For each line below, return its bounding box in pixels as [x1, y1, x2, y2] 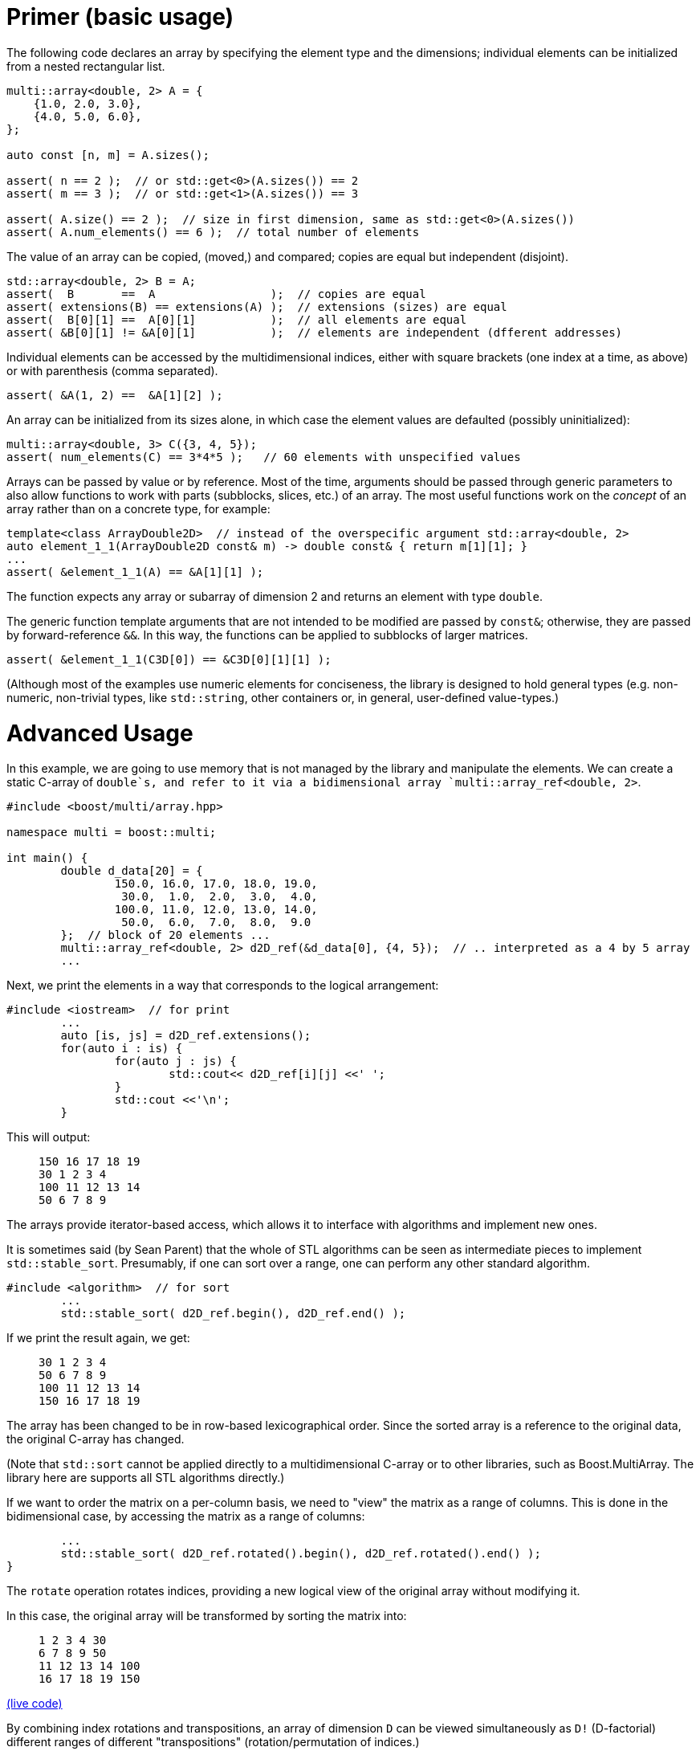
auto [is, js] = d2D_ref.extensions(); [60, 1029, 311, 1043]
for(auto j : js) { [114, 1055, 237, 1068]
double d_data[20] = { [60, 864, 203, 878]
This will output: [6, 1130, 91, 1145]
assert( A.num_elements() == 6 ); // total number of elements [6, 225, 420, 239]
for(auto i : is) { [60, 1042, 183, 1055]
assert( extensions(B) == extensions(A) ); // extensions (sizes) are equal [6, 300, 507, 313]
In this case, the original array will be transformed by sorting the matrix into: [6, 1609, 407, 1623]
